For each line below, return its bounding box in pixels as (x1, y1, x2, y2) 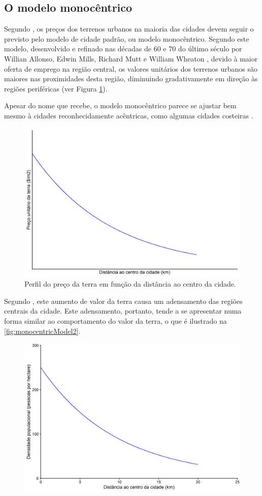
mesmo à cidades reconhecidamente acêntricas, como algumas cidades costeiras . (4, 110, 253, 120)
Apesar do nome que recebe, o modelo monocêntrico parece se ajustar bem (4, 100, 237, 111)
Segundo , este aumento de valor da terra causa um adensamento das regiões (4, 295, 243, 306)
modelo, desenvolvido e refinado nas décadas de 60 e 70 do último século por (4, 43, 242, 54)
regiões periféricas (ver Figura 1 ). (4, 83, 108, 94)
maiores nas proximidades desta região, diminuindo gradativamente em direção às (4, 73, 258, 84)
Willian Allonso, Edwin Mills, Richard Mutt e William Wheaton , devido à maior (4, 53, 258, 64)
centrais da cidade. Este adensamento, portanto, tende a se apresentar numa (4, 305, 242, 316)
